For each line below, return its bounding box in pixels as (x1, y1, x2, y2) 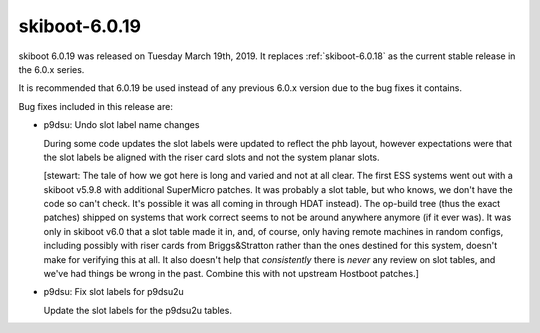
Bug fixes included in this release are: (18, 100, 174, 112)
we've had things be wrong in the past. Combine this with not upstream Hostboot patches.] (43, 268, 420, 280)
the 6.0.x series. (18, 63, 85, 75)
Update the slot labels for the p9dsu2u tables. (43, 304, 232, 316)
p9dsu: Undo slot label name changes (43, 119, 200, 131)
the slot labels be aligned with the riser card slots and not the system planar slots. (43, 151, 380, 163)
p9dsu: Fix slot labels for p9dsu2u (43, 286, 184, 298)
